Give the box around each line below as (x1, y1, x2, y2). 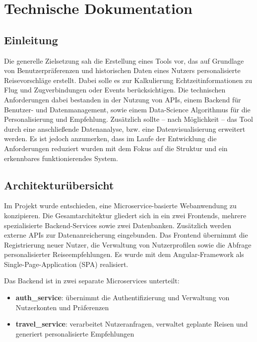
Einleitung (4, 32, 58, 47)
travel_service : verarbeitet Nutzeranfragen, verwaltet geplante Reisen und (15, 319, 248, 329)
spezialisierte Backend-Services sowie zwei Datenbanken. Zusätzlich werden (4, 220, 232, 230)
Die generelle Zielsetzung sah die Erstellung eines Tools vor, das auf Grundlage (4, 55, 244, 66)
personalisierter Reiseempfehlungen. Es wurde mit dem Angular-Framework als (4, 249, 244, 259)
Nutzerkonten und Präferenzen (15, 302, 109, 312)
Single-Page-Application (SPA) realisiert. (4, 258, 128, 269)
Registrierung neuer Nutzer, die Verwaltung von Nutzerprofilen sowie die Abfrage (4, 239, 252, 250)
